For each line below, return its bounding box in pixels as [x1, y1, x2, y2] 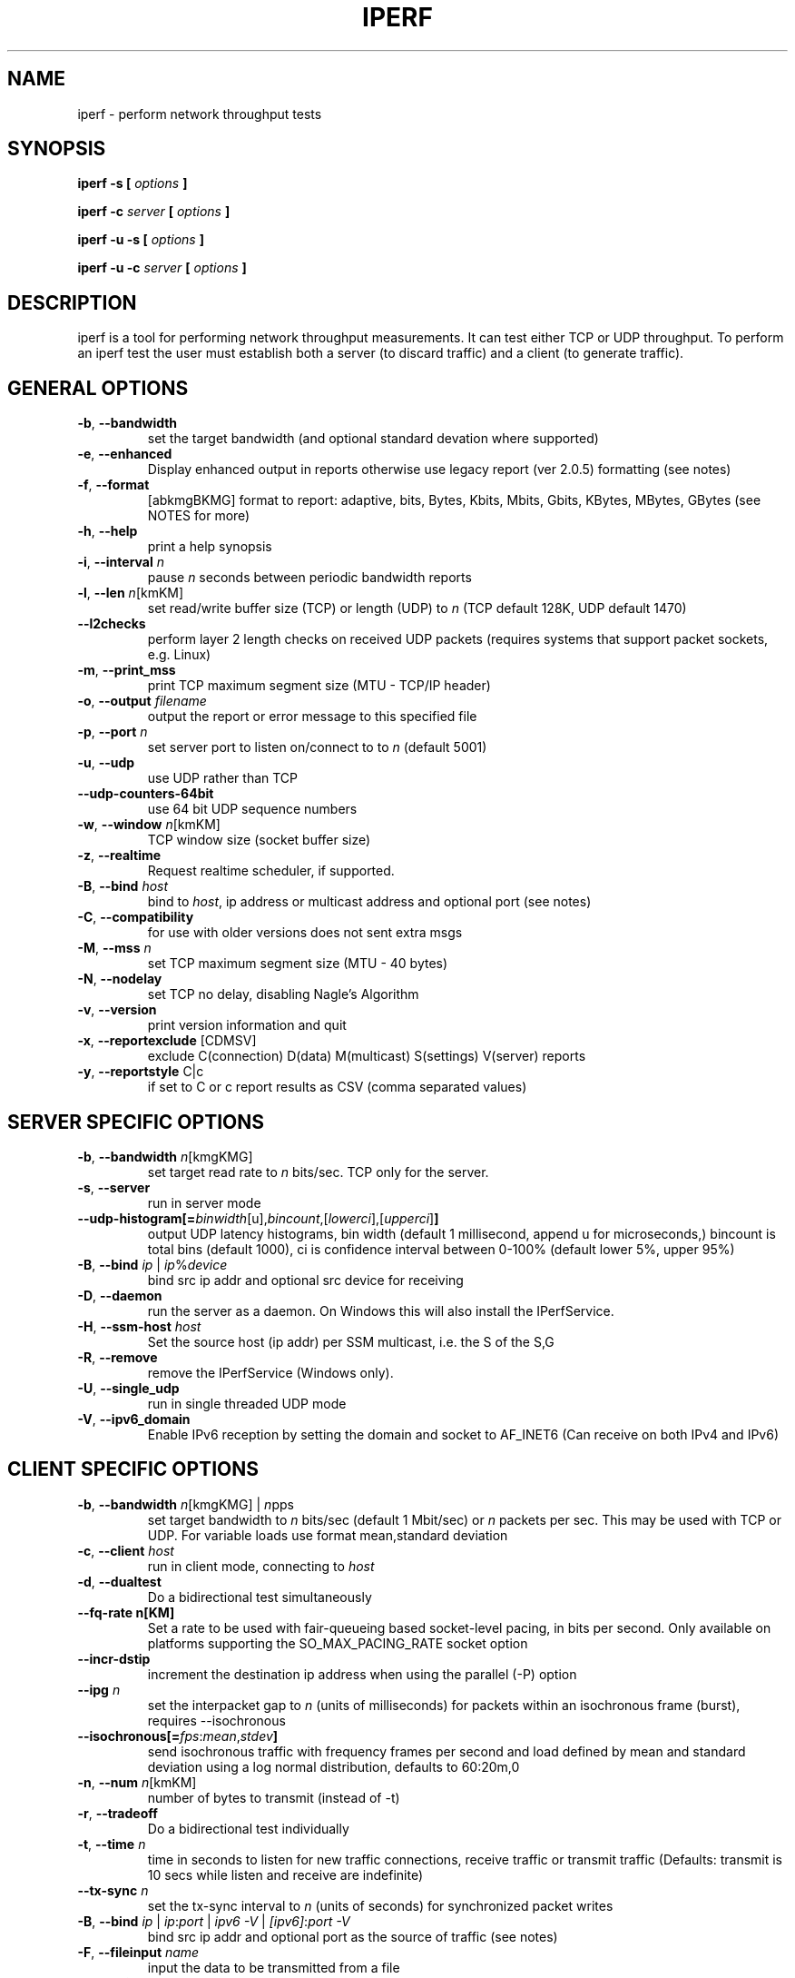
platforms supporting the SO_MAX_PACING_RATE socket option [147, 1635, 528, 1651]
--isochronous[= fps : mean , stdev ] [77, 1727, 279, 1744]
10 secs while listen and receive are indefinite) [147, 1866, 424, 1883]
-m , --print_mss [77, 662, 176, 678]
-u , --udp [77, 755, 135, 771]
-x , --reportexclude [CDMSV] [77, 1033, 257, 1049]
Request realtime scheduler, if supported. [147, 863, 395, 879]
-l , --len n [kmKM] [77, 585, 184, 601]
